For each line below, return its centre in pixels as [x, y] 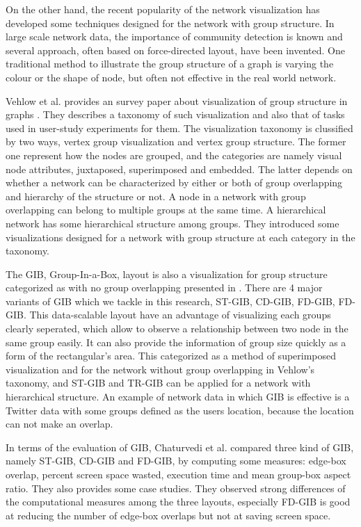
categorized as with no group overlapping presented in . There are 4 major [164, 287]
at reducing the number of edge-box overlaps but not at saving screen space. [168, 515]
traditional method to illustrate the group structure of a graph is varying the [170, 64]
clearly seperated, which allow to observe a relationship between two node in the [177, 329]
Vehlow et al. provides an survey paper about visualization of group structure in [177, 100]
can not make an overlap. [59, 424]
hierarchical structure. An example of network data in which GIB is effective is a [178, 397]
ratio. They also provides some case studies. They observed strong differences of [176, 488]
